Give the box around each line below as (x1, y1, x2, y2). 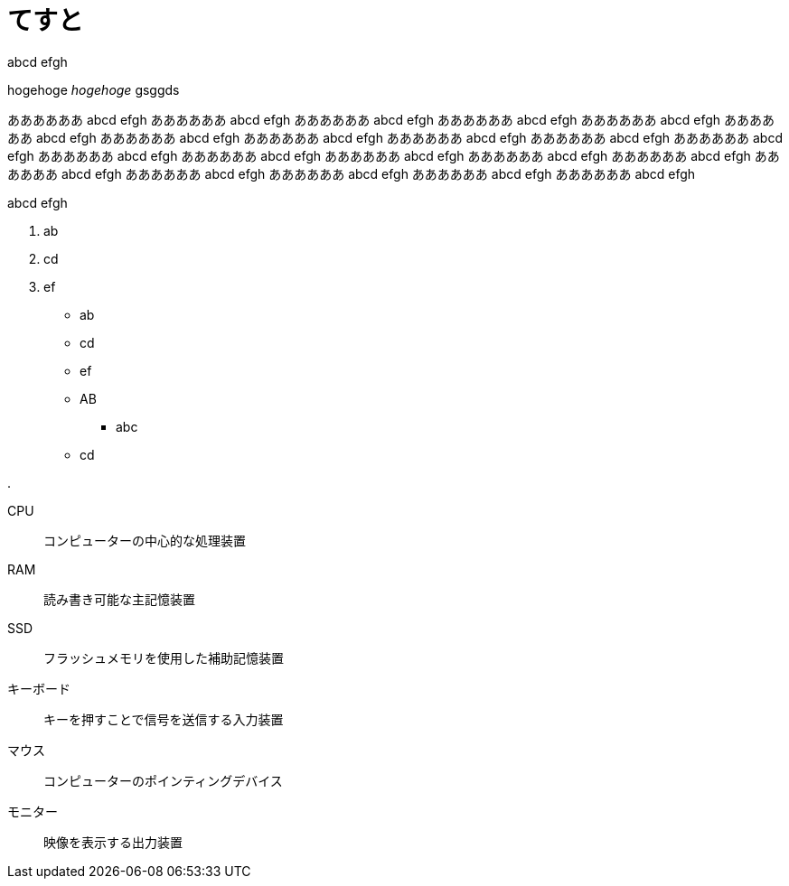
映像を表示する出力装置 (43, 834, 183, 850)
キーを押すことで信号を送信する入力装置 (43, 711, 284, 727)
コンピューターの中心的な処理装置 (43, 532, 246, 548)
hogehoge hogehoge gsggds (7, 81, 180, 98)
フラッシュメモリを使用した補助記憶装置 (43, 649, 284, 666)
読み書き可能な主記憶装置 (43, 591, 195, 607)
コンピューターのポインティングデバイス (43, 772, 283, 788)
